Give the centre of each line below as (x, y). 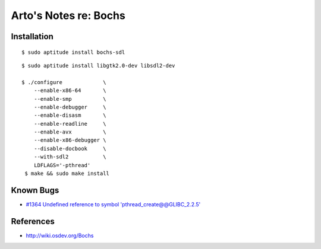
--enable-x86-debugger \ (70, 140)
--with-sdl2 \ (70, 157)
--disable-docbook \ (70, 149)
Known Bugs (35, 190)
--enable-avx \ (70, 132)
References (33, 221)
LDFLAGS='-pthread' (62, 165)
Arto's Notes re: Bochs (68, 15)
